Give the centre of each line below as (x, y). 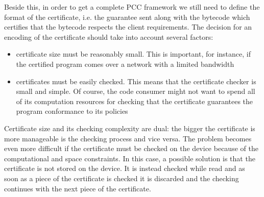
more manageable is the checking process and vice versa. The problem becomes (128, 138)
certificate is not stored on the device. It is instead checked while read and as (125, 168)
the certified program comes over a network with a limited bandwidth (125, 64)
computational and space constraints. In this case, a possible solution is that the (130, 158)
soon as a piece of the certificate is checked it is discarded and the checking (122, 178)
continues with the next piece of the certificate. (78, 188)
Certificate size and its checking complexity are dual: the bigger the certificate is (130, 128)
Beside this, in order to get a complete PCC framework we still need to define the (132, 7)
